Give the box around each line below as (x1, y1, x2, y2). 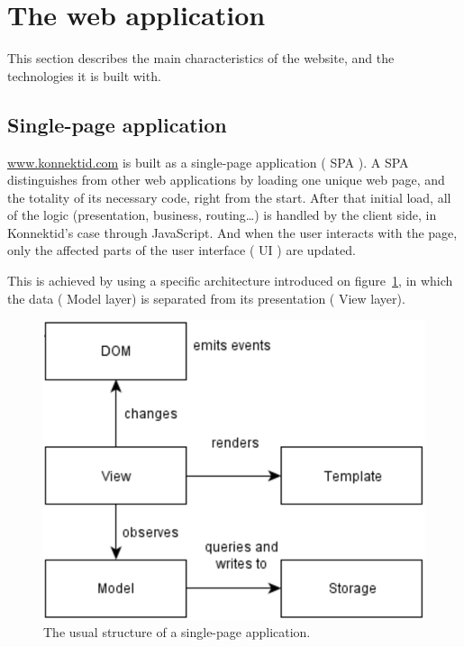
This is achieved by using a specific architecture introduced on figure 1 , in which (7, 271, 453, 290)
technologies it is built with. (7, 66, 161, 85)
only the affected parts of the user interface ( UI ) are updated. (7, 241, 356, 260)
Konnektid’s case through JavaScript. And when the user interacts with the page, (7, 223, 458, 241)
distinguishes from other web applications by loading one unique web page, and (7, 170, 445, 189)
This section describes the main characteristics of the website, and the (7, 49, 395, 68)
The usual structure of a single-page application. (43, 623, 311, 642)
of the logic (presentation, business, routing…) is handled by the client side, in (7, 205, 437, 224)
